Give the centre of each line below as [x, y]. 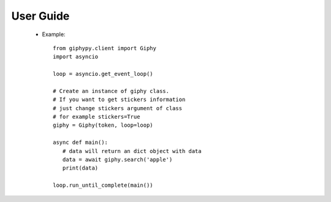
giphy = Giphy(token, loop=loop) [103, 125]
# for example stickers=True [97, 117]
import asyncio [76, 57]
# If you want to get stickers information [119, 100]
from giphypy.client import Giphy [105, 48]
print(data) [80, 168]
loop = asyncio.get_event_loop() [103, 74]
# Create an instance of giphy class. [111, 91]
